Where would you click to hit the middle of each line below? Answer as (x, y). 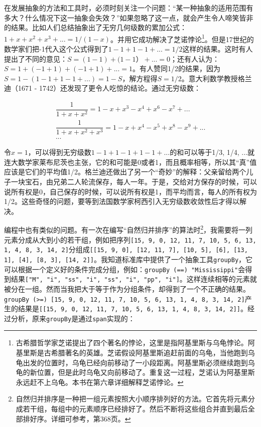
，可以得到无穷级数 (59, 152)
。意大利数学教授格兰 (217, 78)
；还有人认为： (195, 58)
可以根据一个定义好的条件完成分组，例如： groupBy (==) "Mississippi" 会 (125, 269)
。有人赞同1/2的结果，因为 (176, 68)
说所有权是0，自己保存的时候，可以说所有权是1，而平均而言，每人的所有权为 (130, 191)
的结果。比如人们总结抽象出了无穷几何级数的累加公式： (95, 27)
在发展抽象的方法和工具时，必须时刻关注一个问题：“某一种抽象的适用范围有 (129, 8)
